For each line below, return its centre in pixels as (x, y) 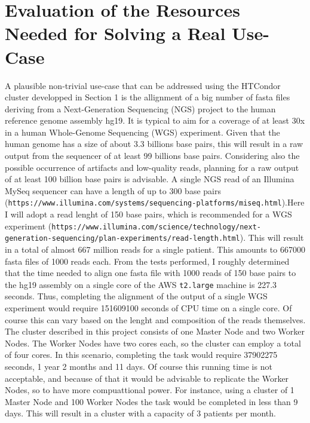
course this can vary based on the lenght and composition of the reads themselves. (155, 319)
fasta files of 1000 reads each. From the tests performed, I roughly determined (147, 261)
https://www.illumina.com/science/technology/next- (156, 227)
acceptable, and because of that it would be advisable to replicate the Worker (147, 378)
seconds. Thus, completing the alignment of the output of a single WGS (136, 296)
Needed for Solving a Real (115, 33)
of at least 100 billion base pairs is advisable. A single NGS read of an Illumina (150, 179)
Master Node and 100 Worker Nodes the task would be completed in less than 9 (151, 401)
